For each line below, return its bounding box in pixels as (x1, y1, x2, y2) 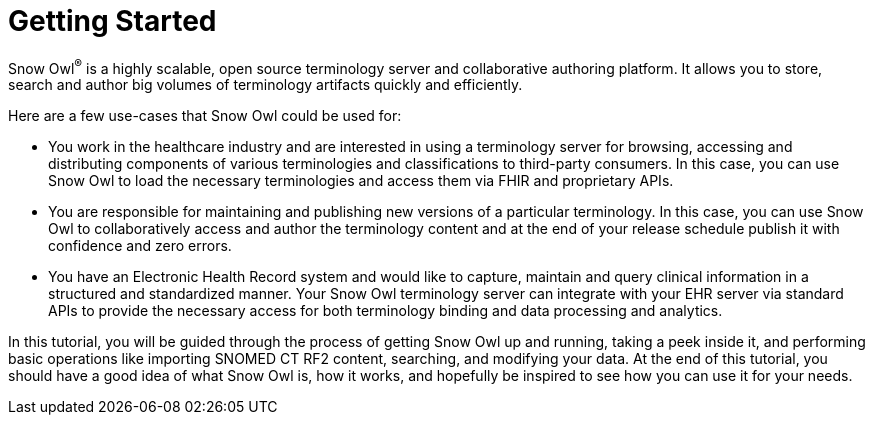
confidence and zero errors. (48, 237, 232, 255)
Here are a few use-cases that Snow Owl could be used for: (8, 107, 402, 125)
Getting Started (8, 4, 217, 38)
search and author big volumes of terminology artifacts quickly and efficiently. (8, 76, 523, 94)
